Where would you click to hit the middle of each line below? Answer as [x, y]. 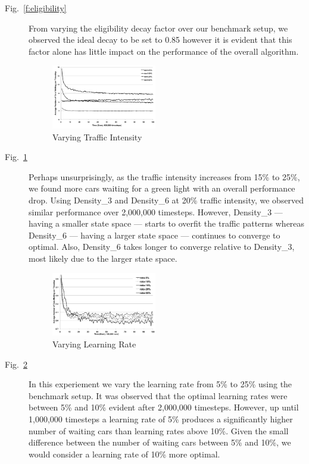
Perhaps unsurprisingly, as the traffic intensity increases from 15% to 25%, [164, 176]
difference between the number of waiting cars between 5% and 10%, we [160, 442]
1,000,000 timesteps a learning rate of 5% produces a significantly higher [161, 418]
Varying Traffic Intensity [97, 137]
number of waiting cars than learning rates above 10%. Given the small [159, 430]
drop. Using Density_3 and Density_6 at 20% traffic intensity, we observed [166, 200]
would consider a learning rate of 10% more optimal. [124, 454]
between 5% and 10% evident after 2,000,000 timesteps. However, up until [164, 407]
